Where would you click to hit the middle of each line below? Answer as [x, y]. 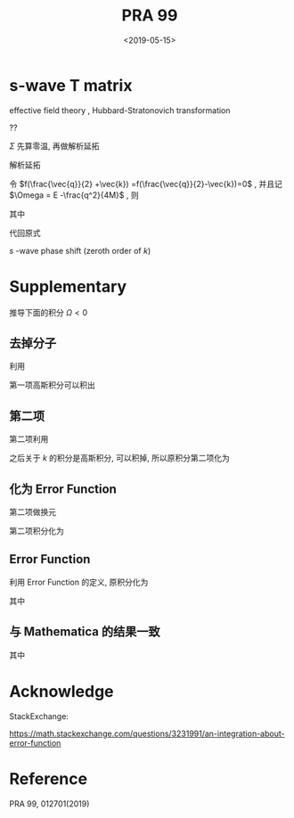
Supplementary [68, 286]
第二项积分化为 [37, 531]
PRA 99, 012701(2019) [49, 804]
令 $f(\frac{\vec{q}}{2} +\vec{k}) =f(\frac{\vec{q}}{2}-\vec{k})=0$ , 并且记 [146, 184]
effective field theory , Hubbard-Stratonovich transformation [120, 110]
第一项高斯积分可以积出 [52, 385]
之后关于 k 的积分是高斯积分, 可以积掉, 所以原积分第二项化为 [119, 458]
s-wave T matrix [71, 85]
